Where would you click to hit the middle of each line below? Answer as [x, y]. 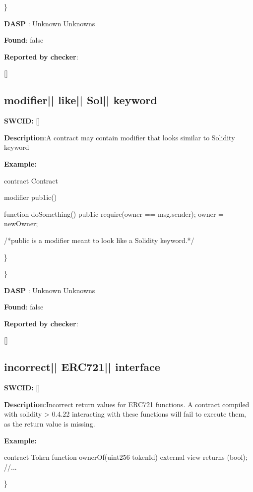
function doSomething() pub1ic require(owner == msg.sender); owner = [114, 214]
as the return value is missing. [50, 424]
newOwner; [21, 223]
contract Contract [31, 180]
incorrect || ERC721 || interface [82, 367]
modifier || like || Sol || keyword [81, 100]
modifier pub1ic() [31, 197]
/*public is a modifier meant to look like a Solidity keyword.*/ [99, 240]
